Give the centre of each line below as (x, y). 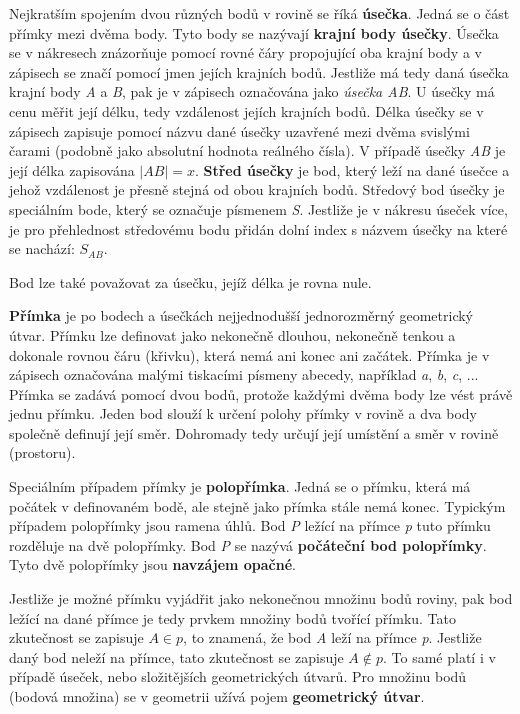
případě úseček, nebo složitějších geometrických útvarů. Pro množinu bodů (238, 676)
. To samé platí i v (439, 656)
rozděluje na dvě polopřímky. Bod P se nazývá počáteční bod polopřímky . (248, 544)
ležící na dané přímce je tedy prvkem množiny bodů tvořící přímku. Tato (233, 617)
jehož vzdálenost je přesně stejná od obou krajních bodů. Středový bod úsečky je (257, 189)
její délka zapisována (72, 169)
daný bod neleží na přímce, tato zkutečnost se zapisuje (176, 656)
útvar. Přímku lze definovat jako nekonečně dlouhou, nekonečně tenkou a (232, 334)
